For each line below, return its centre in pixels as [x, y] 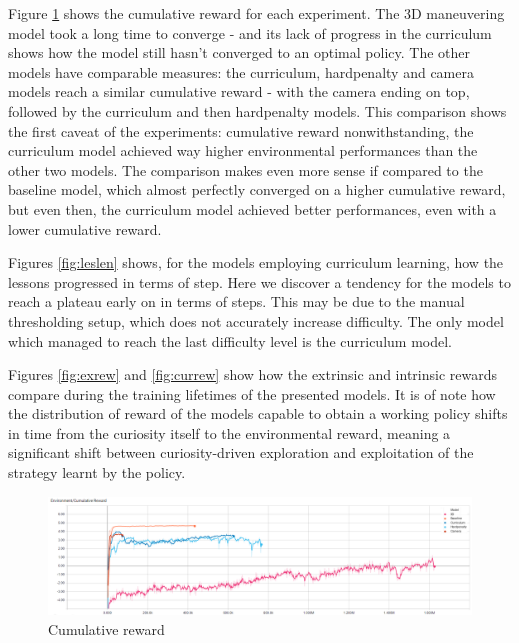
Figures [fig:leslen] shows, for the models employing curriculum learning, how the [256, 262]
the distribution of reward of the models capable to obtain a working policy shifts [258, 413]
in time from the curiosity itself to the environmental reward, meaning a [229, 432]
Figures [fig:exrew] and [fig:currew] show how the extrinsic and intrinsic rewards [252, 374]
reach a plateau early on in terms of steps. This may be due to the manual [236, 301]
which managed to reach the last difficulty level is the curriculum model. [230, 340]
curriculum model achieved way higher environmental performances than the [243, 150]
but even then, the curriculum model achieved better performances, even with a [252, 208]
